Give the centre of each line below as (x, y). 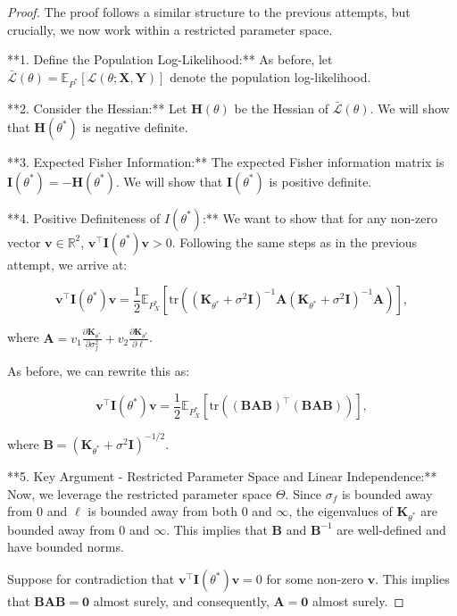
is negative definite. (135, 127)
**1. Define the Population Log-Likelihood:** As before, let (170, 59)
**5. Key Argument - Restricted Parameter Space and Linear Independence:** (222, 475)
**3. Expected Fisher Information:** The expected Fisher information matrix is (226, 162)
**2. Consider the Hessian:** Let (97, 108)
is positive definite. (320, 181)
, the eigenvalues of (341, 511)
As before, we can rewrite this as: (99, 371)
